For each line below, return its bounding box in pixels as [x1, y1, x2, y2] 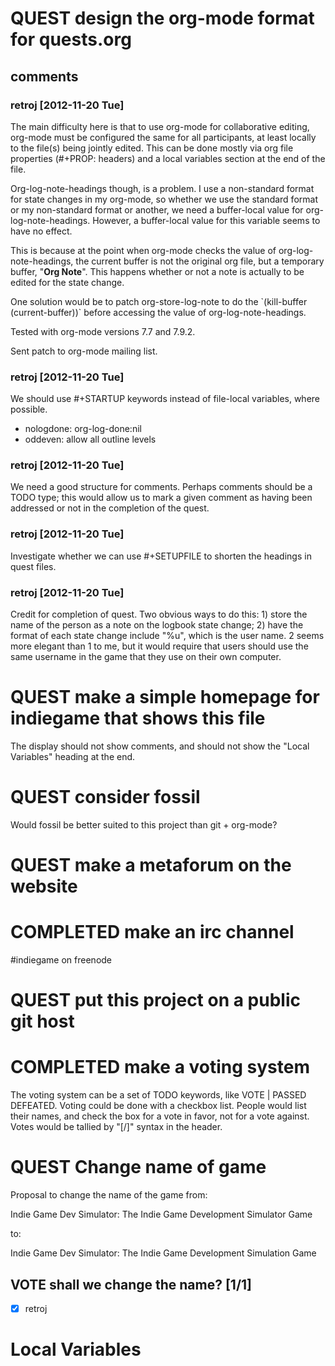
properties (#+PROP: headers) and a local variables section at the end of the [10, 152, 326, 164]
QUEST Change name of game [10, 1156, 267, 1179]
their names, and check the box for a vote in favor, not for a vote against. [10, 1110, 310, 1122]
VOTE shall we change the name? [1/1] [10, 1276, 253, 1293]
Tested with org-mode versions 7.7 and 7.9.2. [10, 325, 196, 337]
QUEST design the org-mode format [10, 7, 315, 30]
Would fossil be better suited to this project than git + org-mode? [10, 818, 278, 831]
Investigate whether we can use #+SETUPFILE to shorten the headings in [10, 550, 312, 562]
